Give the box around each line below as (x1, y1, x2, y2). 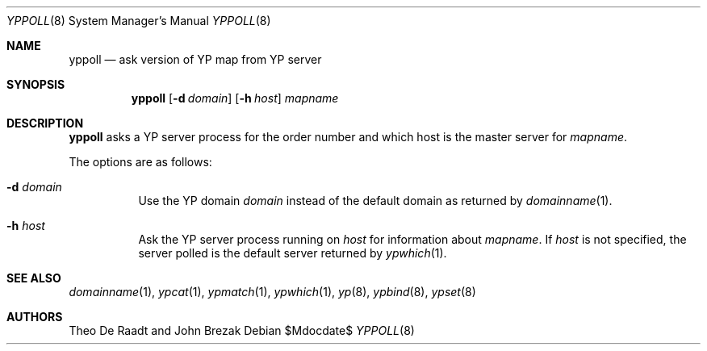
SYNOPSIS (6, 77, 65, 91)
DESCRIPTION (6, 116, 84, 130)
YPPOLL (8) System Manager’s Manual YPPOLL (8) (6, 14, 271, 27)
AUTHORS (6, 310, 63, 324)
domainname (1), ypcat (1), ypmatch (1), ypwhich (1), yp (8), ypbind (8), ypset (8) (69, 285, 476, 299)
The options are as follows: (69, 155, 212, 169)
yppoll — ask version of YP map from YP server (69, 52, 322, 66)
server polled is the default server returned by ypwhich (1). (138, 246, 447, 260)
